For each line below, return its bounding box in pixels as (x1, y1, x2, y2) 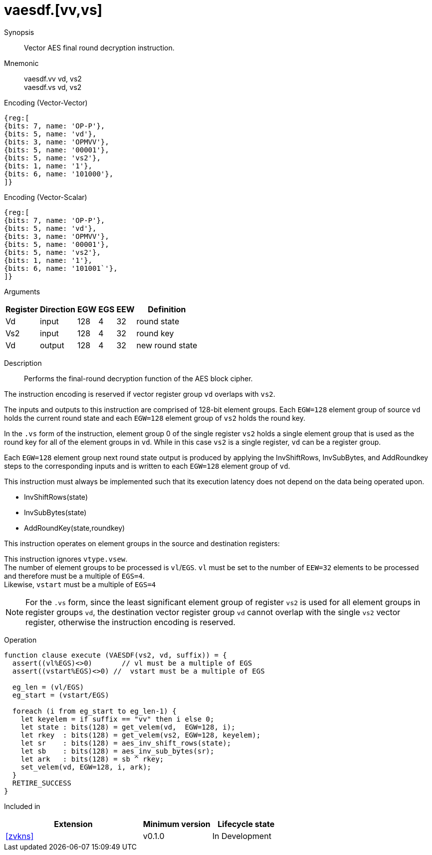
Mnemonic (4, 58, 39, 67)
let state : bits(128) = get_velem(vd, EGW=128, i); (20, 723, 235, 731)
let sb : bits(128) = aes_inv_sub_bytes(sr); (20, 747, 215, 755)
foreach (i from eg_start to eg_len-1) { (12, 707, 177, 715)
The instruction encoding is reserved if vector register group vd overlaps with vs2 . (4, 389, 275, 398)
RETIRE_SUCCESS (12, 779, 71, 787)
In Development (212, 831, 271, 841)
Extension (54, 819, 93, 829)
